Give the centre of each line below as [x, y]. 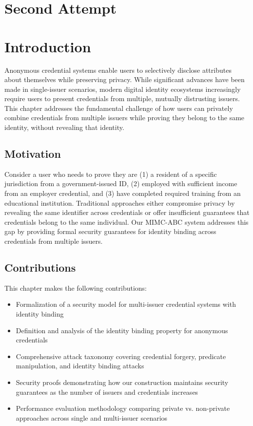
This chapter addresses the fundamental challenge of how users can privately [119, 108]
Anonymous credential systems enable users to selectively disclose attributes [118, 70]
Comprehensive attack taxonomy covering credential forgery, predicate [121, 356]
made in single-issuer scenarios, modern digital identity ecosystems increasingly [123, 89]
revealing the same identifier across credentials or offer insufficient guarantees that [127, 212]
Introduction [48, 46]
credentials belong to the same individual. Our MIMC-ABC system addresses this [126, 222]
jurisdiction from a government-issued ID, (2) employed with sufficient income [121, 183]
